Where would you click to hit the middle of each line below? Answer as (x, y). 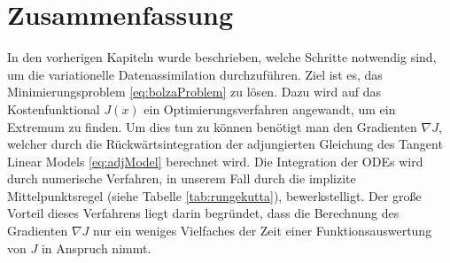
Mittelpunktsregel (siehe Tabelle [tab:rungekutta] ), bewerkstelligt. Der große (214, 195)
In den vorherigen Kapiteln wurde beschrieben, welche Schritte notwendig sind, (222, 57)
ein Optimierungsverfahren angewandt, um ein (270, 108)
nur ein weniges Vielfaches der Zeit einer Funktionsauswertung (262, 231)
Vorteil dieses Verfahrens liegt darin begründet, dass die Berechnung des (203, 213)
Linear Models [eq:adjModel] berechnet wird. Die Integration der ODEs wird (215, 161)
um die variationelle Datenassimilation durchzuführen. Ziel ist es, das (195, 74)
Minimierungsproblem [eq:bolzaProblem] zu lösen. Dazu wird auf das (194, 92)
